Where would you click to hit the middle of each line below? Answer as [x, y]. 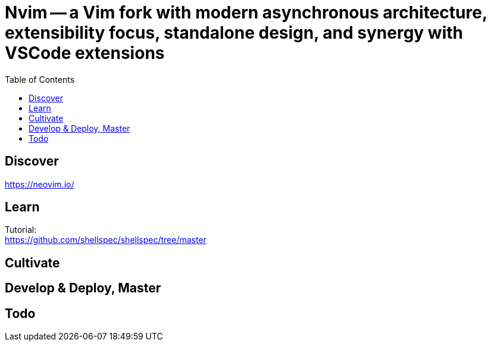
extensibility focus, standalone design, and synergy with [234, 33]
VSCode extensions [85, 53]
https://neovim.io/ [40, 184]
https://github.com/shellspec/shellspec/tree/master [106, 240]
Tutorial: [21, 230]
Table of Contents [40, 79]
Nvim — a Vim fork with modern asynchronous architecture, [246, 13]
